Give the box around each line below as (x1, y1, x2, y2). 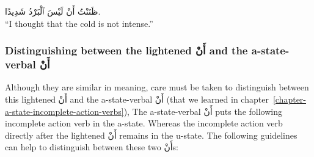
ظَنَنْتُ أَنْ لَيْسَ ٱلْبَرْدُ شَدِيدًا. (5, 5, 101, 17)
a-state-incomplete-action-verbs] (5, 104, 124, 117)
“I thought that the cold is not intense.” (5, 16, 153, 29)
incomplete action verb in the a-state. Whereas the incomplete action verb (5, 117, 283, 130)
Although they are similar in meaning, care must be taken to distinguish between (5, 81, 309, 93)
